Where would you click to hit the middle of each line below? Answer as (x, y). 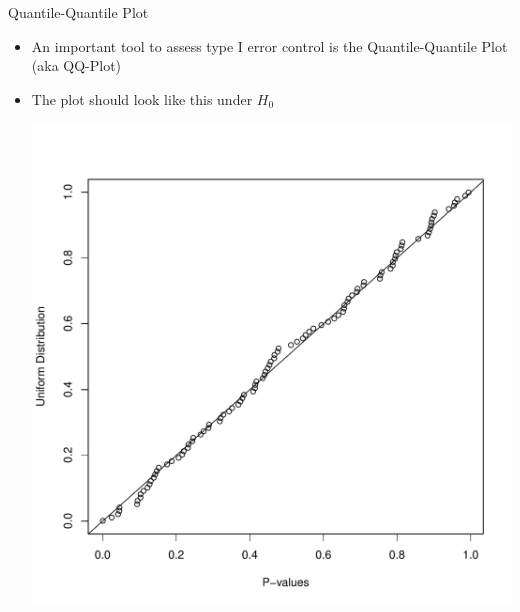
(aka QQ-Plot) (76, 65)
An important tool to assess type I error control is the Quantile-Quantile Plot (269, 45)
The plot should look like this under (142, 98)
